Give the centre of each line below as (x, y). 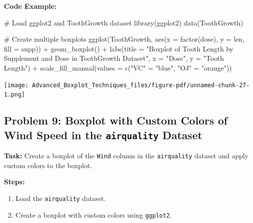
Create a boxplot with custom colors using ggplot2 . (94, 214)
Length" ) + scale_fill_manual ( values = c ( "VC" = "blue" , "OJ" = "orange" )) (118, 67)
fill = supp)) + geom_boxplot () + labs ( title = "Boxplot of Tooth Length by (119, 48)
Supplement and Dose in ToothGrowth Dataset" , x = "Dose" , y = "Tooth (114, 58)
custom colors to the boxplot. (48, 165)
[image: (16, 85)
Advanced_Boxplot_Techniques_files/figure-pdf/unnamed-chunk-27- (141, 85)
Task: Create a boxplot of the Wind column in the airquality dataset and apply (126, 156)
